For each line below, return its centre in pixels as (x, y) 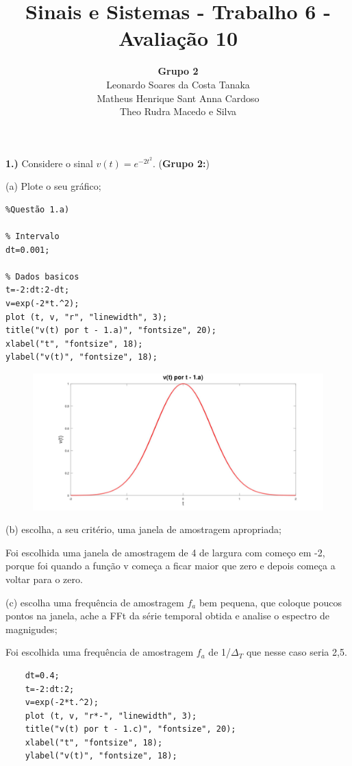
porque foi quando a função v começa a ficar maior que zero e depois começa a (171, 566)
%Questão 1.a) (38, 209)
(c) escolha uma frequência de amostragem (95, 602)
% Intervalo (33, 237)
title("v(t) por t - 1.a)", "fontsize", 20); (111, 331)
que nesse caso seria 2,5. (297, 652)
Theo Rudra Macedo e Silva (178, 111)
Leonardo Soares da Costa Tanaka (178, 84)
